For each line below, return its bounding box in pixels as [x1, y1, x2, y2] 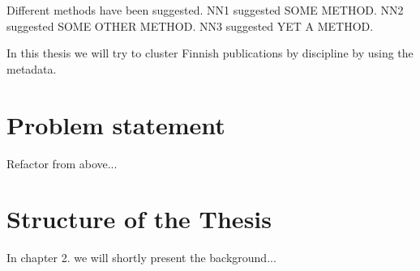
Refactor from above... [6, 155, 118, 171]
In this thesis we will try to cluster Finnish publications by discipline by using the [6, 44, 414, 61]
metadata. [6, 60, 57, 77]
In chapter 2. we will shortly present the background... [6, 249, 276, 266]
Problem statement [6, 108, 225, 141]
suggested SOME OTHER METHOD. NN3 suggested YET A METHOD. [6, 17, 374, 34]
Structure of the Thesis [6, 202, 272, 235]
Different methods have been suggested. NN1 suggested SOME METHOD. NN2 [6, 2, 404, 18]
